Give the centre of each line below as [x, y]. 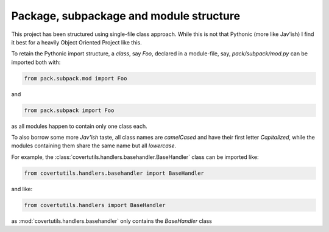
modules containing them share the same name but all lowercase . [94, 146]
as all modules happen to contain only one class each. [79, 126]
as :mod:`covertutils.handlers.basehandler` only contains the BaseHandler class [112, 221]
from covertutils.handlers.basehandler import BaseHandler [114, 173]
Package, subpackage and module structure [126, 16]
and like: [22, 189]
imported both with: [36, 62]
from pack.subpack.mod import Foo [76, 78]
